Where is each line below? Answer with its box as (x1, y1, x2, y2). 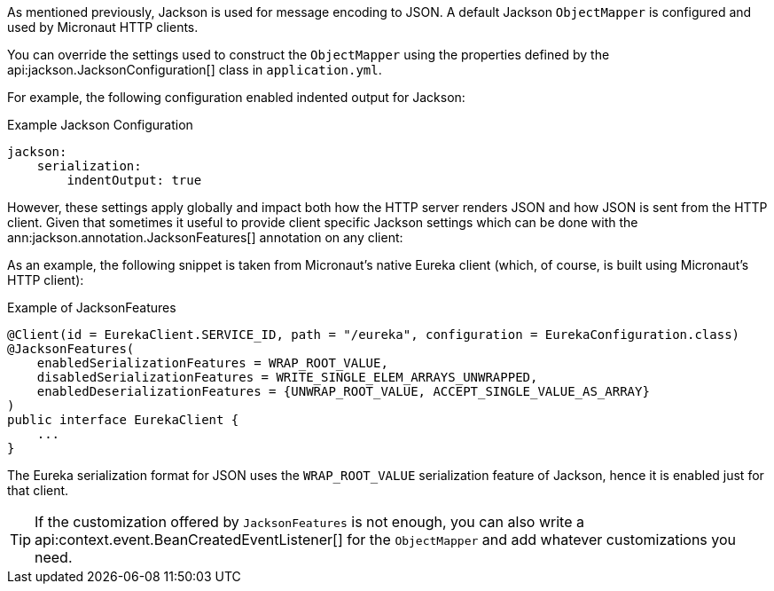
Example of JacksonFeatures (7, 300, 176, 315)
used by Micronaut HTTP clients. (7, 20, 199, 35)
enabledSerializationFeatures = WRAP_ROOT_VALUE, (36, 356, 388, 370)
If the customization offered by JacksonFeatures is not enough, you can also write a (35, 513, 584, 531)
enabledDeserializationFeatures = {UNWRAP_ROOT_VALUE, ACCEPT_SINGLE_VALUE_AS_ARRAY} (36, 384, 650, 398)
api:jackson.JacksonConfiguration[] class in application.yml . (7, 62, 382, 77)
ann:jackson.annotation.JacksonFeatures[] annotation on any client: (7, 230, 403, 245)
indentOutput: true (66, 173, 202, 187)
